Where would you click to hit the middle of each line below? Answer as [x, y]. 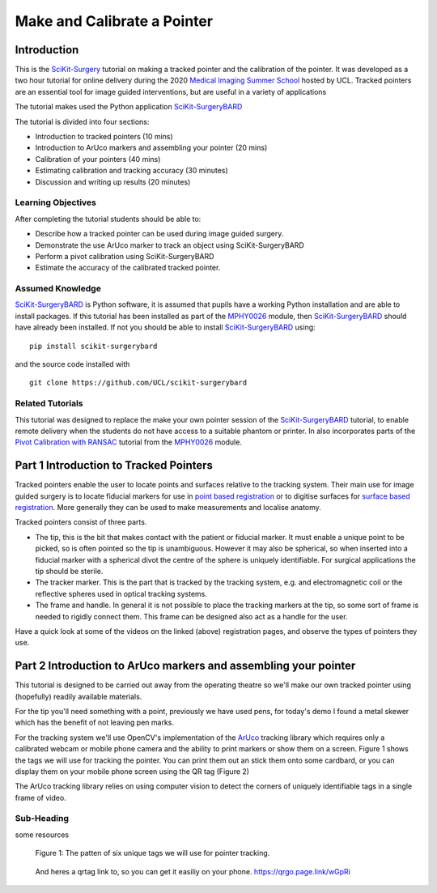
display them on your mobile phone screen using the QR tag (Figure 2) [132, 771]
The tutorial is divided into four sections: [82, 121]
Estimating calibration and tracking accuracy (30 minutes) [132, 171]
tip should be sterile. [69, 571]
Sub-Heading [42, 819]
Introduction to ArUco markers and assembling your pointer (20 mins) [151, 148]
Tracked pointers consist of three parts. [81, 522]
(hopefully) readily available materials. [78, 696]
